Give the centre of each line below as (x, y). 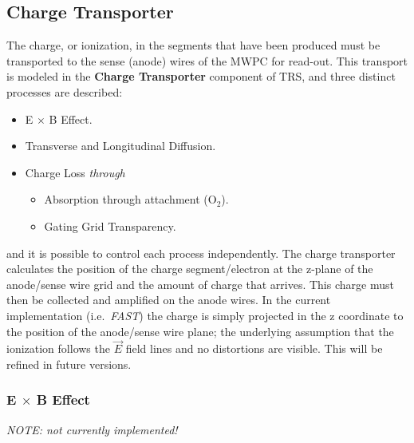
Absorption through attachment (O (130, 199)
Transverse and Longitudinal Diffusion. (120, 146)
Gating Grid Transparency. (110, 225)
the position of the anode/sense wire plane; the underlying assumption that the (200, 331)
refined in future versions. (69, 364)
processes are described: (65, 91)
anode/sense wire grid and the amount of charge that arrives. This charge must (200, 284)
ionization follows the (58, 348)
